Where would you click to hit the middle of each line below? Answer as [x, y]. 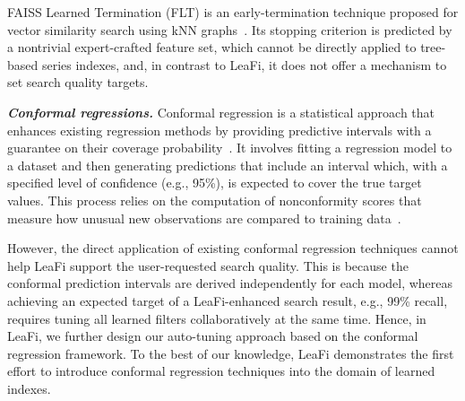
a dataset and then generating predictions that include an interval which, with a [228, 165]
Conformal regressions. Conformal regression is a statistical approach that [221, 112]
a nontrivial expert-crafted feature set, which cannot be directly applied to [212, 47]
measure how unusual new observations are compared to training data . [204, 218]
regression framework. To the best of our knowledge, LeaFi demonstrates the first [231, 353]
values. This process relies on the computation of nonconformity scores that [215, 200]
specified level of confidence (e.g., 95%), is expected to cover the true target [215, 183]
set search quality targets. [78, 82]
